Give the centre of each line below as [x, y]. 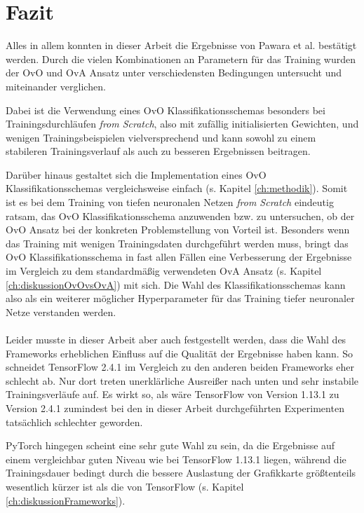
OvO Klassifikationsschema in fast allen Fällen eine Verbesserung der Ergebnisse [179, 257]
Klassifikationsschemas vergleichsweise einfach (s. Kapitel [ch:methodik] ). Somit [177, 188]
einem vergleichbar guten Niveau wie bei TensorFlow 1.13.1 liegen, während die [176, 459]
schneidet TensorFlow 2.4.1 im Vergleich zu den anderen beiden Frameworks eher [180, 367]
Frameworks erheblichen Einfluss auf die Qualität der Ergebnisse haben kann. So [180, 353]
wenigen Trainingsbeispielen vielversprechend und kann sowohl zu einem [161, 137]
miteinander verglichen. [56, 86]
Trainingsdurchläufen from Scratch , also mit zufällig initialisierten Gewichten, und [182, 124]
